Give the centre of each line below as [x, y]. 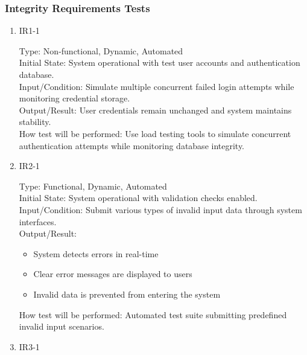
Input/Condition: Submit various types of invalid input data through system [160, 209]
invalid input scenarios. [62, 326]
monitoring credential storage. [74, 98]
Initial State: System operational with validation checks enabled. [138, 198]
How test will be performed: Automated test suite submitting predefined [153, 314]
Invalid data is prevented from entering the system [127, 294]
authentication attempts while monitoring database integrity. [132, 145]
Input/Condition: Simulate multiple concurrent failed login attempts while [157, 86]
